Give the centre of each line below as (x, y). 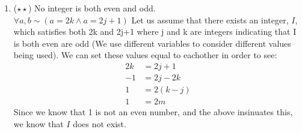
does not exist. (100, 123)
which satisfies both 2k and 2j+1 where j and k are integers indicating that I (155, 31)
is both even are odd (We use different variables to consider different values (152, 43)
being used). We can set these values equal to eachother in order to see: (145, 55)
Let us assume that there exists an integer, (210, 19)
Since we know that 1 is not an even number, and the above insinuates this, (153, 112)
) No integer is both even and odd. (92, 8)
